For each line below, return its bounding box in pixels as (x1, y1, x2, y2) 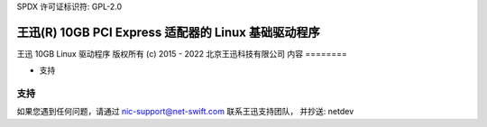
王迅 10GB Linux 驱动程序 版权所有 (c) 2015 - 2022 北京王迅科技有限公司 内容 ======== (16, 48, 347, 59)
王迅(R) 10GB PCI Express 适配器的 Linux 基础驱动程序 (16, 24, 320, 40)
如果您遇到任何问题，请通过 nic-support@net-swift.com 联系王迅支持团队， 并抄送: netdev (16, 106, 354, 117)
